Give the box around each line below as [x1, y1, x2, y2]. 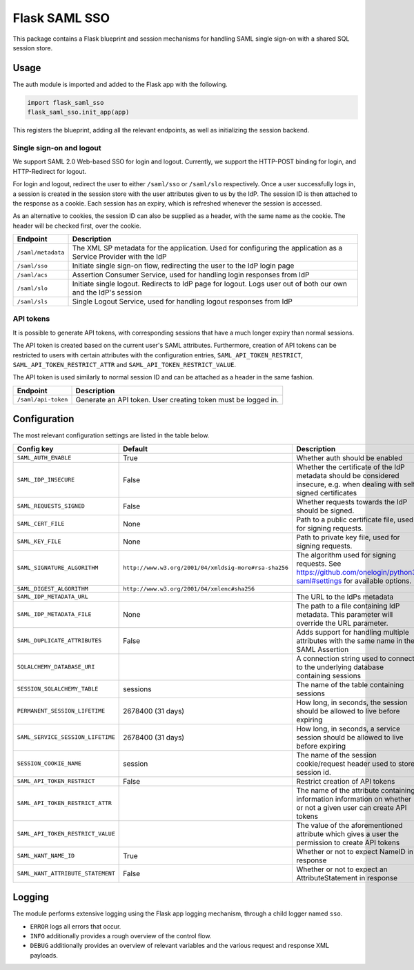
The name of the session [296, 750, 377, 760]
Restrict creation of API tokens [296, 776, 395, 786]
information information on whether [296, 794, 412, 804]
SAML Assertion [296, 644, 349, 654]
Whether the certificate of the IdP [296, 462, 405, 472]
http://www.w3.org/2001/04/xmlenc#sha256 [123, 585, 255, 593]
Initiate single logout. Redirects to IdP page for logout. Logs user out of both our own [72, 279, 348, 289]
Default [123, 444, 148, 453]
